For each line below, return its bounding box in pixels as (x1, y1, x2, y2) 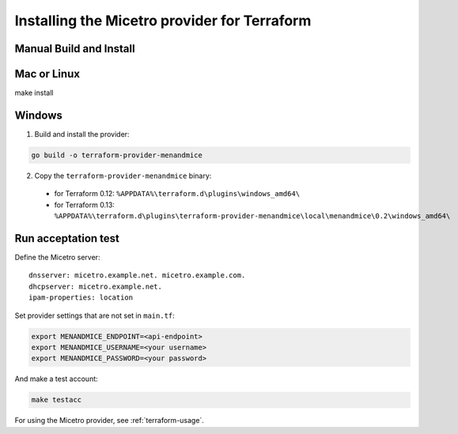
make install (14, 88, 54, 98)
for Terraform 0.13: (54, 200, 115, 209)
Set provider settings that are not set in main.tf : (14, 311, 176, 320)
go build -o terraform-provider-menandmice (31, 150, 203, 160)
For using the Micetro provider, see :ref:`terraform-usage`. (14, 416, 205, 425)
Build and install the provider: (34, 129, 130, 138)
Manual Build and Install (14, 42, 135, 55)
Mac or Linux (14, 67, 81, 81)
